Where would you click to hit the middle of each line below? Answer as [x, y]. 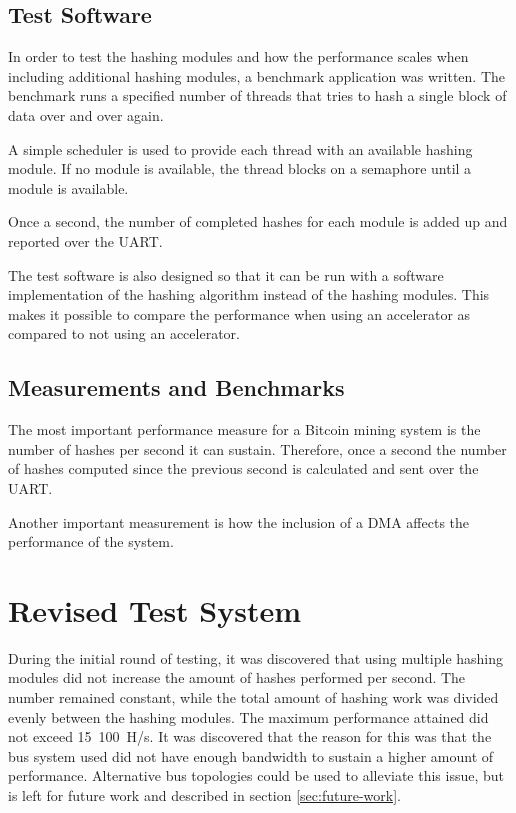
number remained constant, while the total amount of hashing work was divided [253, 697]
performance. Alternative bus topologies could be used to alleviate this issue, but [256, 775]
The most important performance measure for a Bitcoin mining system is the [244, 429]
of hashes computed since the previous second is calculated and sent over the [243, 468]
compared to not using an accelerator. [124, 333]
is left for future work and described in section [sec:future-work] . [204, 794]
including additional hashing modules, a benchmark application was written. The [256, 75]
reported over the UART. [85, 240]
